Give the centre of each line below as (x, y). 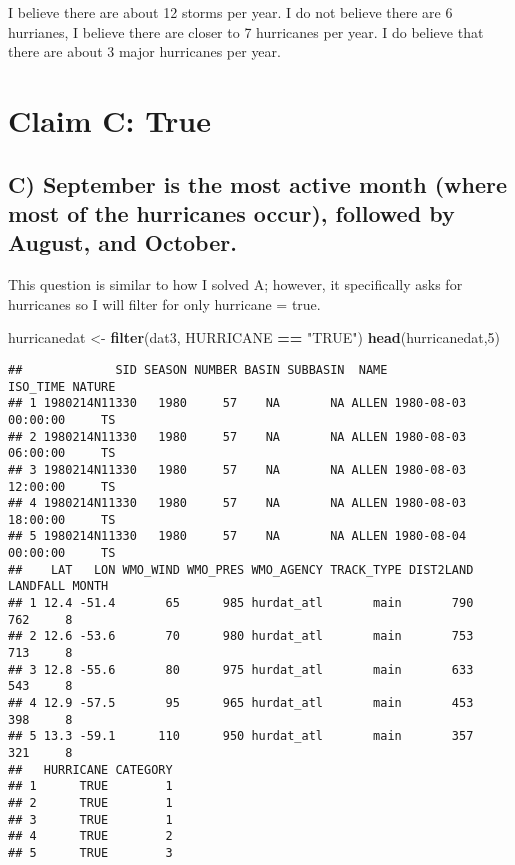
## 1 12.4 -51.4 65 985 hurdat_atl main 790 (241, 603)
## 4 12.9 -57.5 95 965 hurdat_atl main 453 (241, 703)
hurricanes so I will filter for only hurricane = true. (164, 303)
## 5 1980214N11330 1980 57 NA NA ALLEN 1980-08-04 (237, 536)
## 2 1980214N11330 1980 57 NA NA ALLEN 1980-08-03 (237, 436)
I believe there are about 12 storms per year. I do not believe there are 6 (230, 12)
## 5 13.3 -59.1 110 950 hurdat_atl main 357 (241, 736)
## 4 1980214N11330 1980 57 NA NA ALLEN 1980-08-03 (237, 503)
